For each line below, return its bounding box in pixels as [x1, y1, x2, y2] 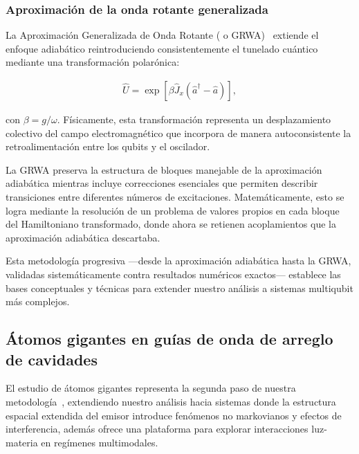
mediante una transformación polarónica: [6, 55, 180, 69]
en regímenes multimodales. [41, 435, 158, 449]
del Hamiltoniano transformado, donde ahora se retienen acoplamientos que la [6, 217, 336, 231]
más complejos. [6, 294, 70, 309]
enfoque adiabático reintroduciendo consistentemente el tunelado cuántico [6, 41, 318, 55]
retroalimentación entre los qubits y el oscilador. [6, 139, 210, 154]
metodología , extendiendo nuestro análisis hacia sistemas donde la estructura [6, 394, 336, 408]
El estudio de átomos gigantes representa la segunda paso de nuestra [6, 381, 296, 395]
